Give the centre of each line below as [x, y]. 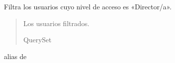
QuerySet [37, 40]
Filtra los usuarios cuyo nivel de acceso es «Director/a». [88, 6]
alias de [15, 56]
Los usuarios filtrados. [56, 23]
